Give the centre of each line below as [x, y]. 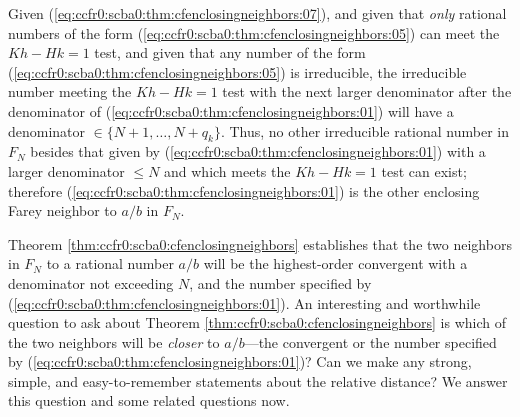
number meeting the [70, 91]
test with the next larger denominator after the [367, 91]
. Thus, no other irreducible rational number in [364, 130]
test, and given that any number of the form [230, 52]
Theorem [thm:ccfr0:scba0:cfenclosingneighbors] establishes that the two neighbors [260, 243]
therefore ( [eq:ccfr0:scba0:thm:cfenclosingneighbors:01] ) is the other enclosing [244, 190]
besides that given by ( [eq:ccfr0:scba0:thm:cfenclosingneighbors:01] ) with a [258, 151]
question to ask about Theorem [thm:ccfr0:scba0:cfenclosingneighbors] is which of [257, 322]
